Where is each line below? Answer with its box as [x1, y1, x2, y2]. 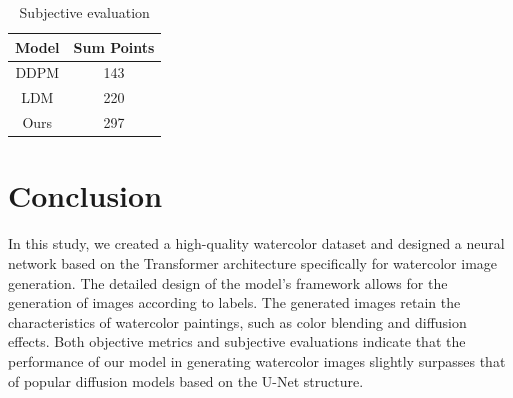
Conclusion [8, 175, 163, 216]
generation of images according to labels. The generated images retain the [8, 292, 461, 313]
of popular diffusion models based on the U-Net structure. [8, 370, 364, 391]
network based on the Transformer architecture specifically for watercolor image [8, 252, 498, 273]
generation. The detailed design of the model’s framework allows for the [8, 272, 448, 293]
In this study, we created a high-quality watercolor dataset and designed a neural [8, 233, 505, 254]
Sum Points [73, 36, 155, 57]
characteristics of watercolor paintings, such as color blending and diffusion [8, 311, 467, 332]
